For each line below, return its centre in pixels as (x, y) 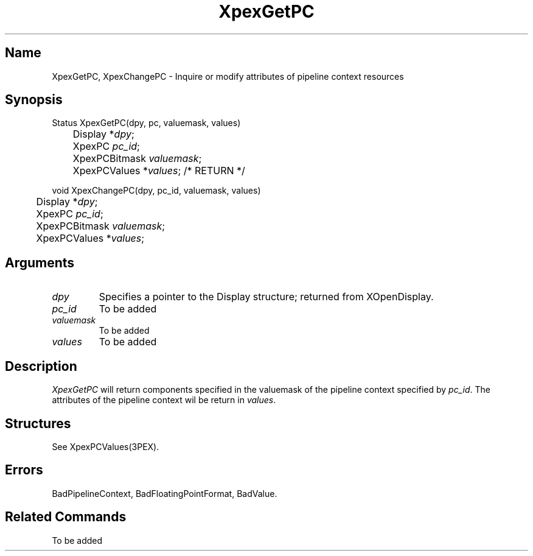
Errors (24, 470)
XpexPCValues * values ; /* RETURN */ (159, 171)
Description (41, 366)
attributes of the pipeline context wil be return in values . (164, 400)
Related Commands (66, 517)
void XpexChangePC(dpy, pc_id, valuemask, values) (156, 191)
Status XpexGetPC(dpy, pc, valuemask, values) (146, 123)
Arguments (40, 262)
